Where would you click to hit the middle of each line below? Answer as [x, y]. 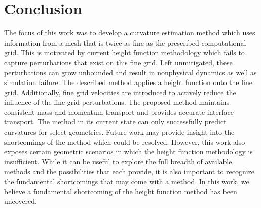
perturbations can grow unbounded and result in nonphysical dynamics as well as [130, 72]
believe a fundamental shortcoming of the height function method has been [121, 191]
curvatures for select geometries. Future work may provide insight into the [119, 132]
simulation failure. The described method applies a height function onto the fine [128, 82]
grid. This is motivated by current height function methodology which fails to [124, 52]
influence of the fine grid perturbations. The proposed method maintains [117, 102]
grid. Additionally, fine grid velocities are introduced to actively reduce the [120, 92]
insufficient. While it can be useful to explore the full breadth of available [118, 161]
